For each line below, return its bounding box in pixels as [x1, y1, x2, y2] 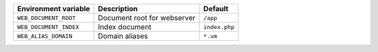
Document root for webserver [98, 13, 196, 22]
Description [98, 4, 138, 13]
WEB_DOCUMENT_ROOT [17, 14, 76, 21]
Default [203, 4, 229, 13]
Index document [98, 22, 152, 31]
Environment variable [17, 4, 90, 13]
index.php [203, 23, 234, 31]
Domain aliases [98, 31, 148, 41]
